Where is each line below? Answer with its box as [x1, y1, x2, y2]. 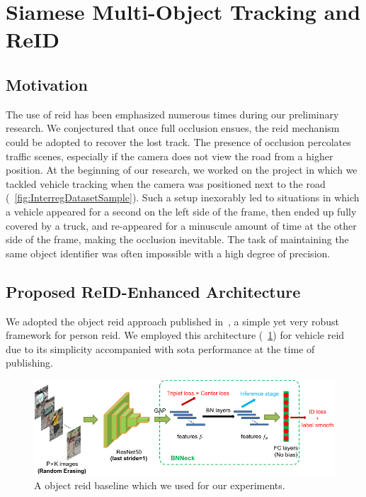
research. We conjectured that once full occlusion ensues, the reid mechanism [6, 121, 340, 135]
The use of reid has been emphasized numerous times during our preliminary [6, 106, 339, 121]
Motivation [6, 73, 88, 95]
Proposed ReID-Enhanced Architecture [6, 280, 301, 302]
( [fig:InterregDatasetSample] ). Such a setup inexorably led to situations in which [6, 190, 360, 205]
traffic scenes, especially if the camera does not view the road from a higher [6, 148, 333, 163]
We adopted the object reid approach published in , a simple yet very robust [6, 313, 340, 328]
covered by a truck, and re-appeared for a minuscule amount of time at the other [6, 218, 357, 233]
